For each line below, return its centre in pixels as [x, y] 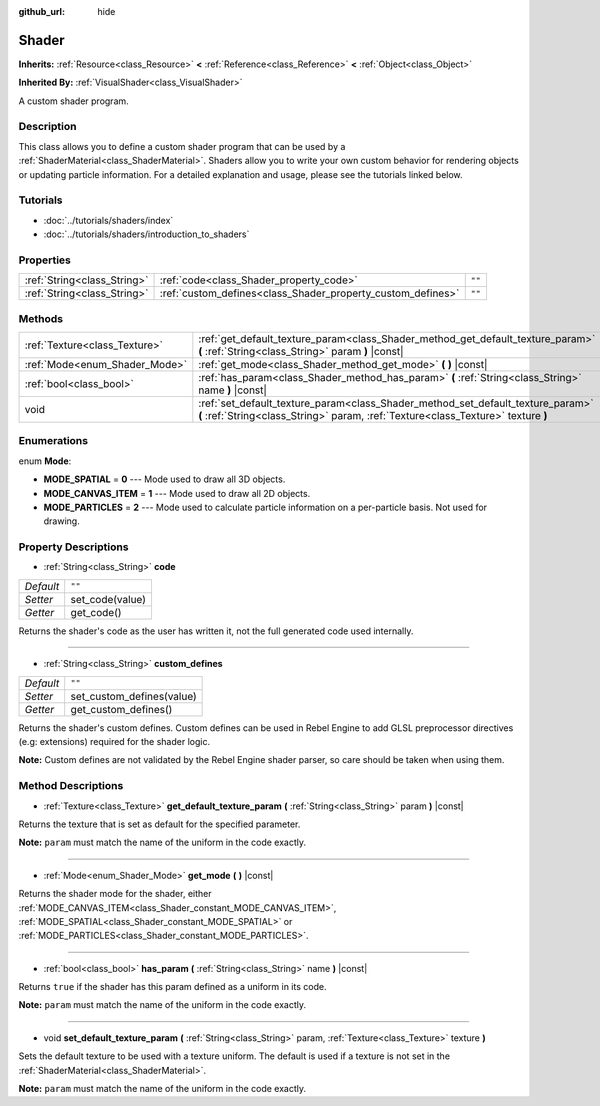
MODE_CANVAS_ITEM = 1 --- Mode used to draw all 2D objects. [177, 493]
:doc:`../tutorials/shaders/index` [108, 220]
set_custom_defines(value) [133, 696]
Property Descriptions [73, 547]
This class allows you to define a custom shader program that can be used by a [182, 146]
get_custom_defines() [121, 709]
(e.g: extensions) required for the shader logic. [114, 742]
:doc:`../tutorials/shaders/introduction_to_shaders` [146, 234]
